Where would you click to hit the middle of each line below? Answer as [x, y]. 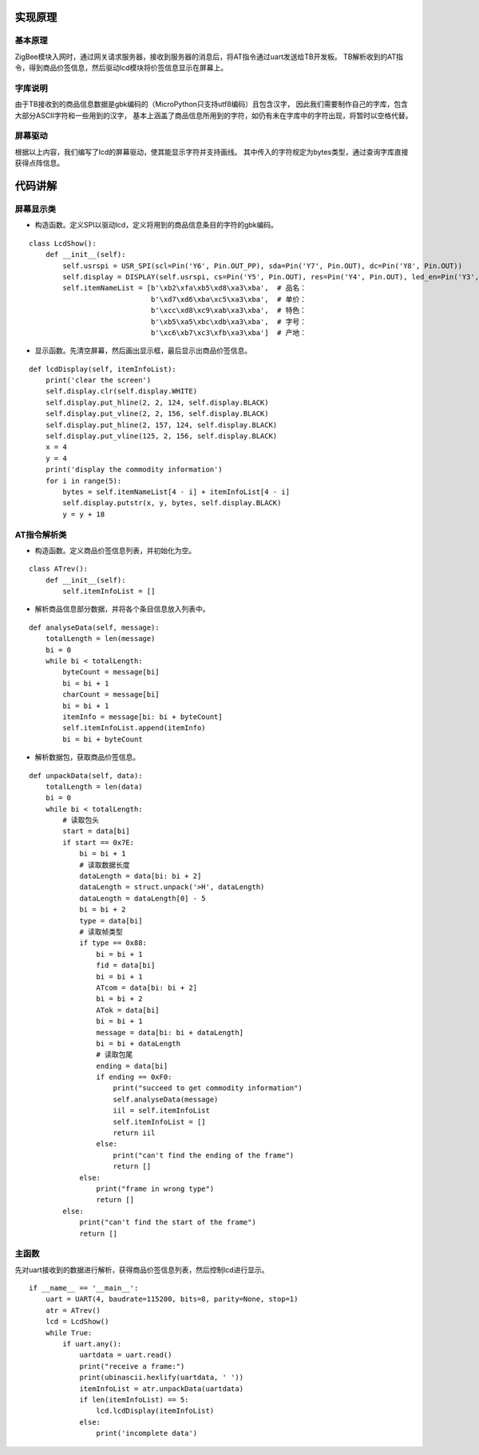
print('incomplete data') [147, 1433]
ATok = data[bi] [128, 1010]
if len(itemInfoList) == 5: [134, 1400]
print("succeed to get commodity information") [208, 1088]
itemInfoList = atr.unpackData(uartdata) [161, 1388]
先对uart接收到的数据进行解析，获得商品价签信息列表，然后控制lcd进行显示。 [142, 1270]
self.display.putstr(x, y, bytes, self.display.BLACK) [172, 503]
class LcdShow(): [63, 243]
